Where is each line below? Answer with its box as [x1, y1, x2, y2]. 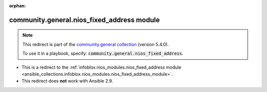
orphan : [9, 3, 26, 8]
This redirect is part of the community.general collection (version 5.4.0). [22, 41, 169, 47]
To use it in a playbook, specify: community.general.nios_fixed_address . [22, 50, 183, 56]
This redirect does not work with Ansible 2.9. [21, 78, 113, 84]
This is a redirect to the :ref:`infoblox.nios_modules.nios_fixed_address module [21, 64, 181, 70]
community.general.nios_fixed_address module [9, 15, 160, 24]
